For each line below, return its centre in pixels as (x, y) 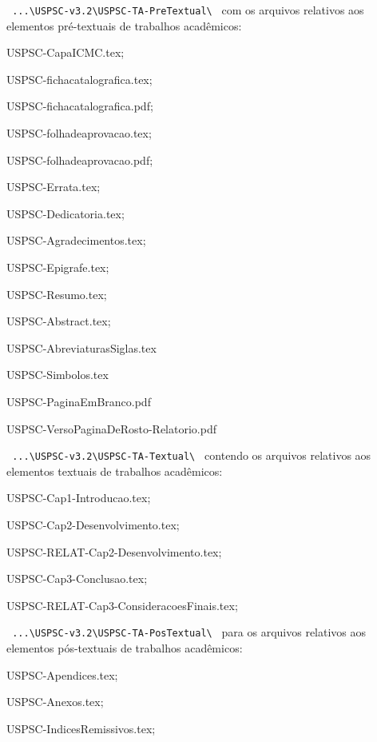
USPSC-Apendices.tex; (62, 674)
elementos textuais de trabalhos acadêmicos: (115, 471)
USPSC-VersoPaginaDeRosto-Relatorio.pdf (111, 428)
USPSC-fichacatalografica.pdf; (80, 106)
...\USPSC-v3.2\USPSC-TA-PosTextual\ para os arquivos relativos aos (189, 632)
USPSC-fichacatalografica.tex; (79, 79)
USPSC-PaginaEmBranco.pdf (79, 401)
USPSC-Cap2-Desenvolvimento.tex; (93, 525)
